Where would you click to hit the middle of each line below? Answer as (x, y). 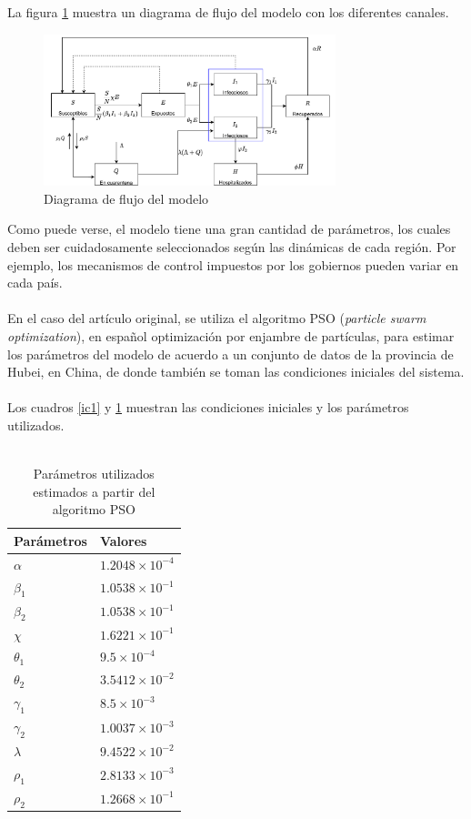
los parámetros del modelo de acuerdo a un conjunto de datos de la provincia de (230, 354)
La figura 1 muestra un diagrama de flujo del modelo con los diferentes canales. (228, 12)
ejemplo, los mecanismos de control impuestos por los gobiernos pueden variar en (233, 264)
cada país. (35, 283)
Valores (123, 540)
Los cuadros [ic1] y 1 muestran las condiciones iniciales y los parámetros (208, 407)
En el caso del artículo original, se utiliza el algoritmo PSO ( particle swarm (217, 318)
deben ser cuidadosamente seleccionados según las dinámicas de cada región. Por (232, 246)
